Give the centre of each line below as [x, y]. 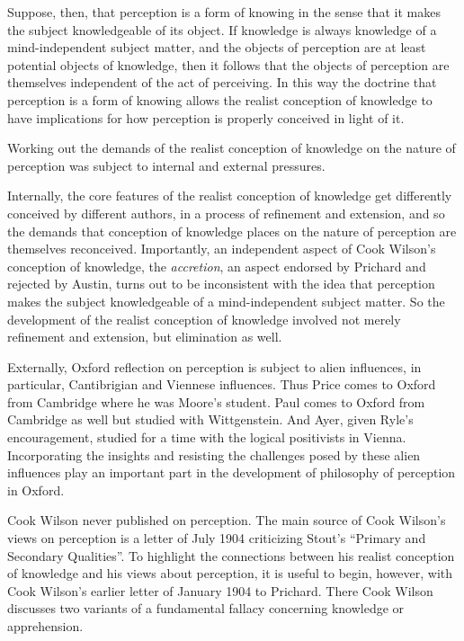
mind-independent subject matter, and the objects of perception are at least [217, 47]
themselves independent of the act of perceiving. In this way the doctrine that [222, 82]
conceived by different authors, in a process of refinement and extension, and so [226, 213]
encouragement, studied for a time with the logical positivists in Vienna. [207, 437]
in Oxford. [36, 490]
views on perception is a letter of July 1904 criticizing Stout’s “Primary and [217, 538]
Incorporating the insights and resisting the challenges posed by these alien [214, 454]
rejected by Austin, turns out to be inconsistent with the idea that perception [221, 284]
